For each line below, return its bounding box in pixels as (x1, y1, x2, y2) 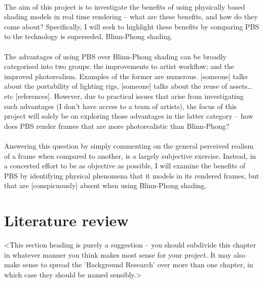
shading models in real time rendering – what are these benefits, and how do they (4, 11, 258, 22)
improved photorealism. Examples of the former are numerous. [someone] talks (4, 70, 248, 81)
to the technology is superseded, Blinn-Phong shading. (4, 31, 173, 42)
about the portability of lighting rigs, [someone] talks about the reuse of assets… (4, 81, 252, 91)
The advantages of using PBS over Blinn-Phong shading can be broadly (4, 51, 227, 61)
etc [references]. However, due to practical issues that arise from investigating (4, 90, 244, 101)
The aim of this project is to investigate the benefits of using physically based (4, 1, 245, 12)
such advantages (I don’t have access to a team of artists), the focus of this (4, 100, 237, 111)
